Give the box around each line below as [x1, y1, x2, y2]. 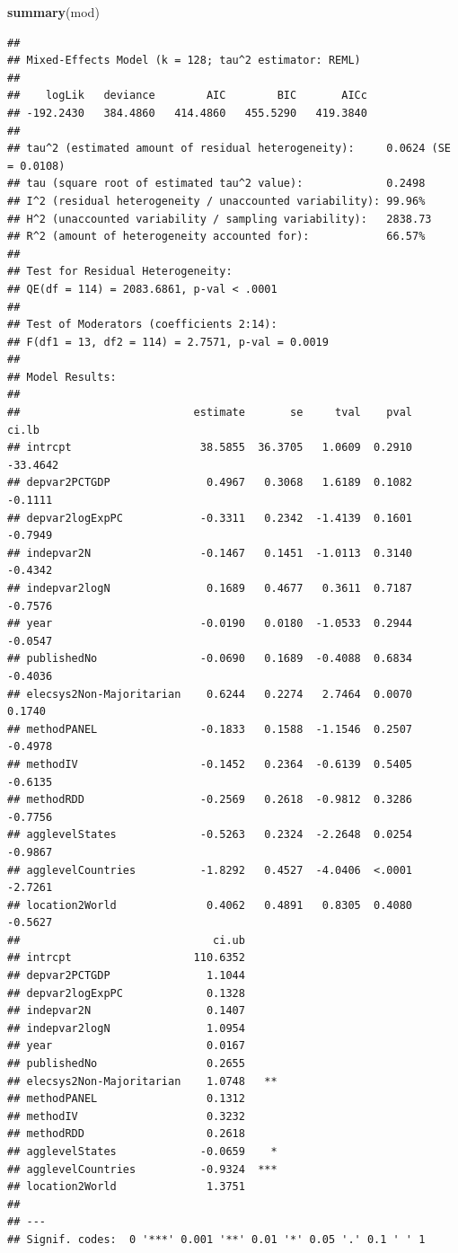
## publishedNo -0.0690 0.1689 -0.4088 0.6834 [7, 652, 413, 666]
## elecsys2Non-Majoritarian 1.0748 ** [7, 1074, 277, 1088]
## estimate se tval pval [7, 406, 413, 419]
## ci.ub [7, 933, 245, 947]
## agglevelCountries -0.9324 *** [7, 1162, 277, 1176]
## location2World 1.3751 [7, 1180, 245, 1194]
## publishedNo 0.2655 [7, 1057, 245, 1071]
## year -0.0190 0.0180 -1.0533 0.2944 [7, 617, 413, 631]
